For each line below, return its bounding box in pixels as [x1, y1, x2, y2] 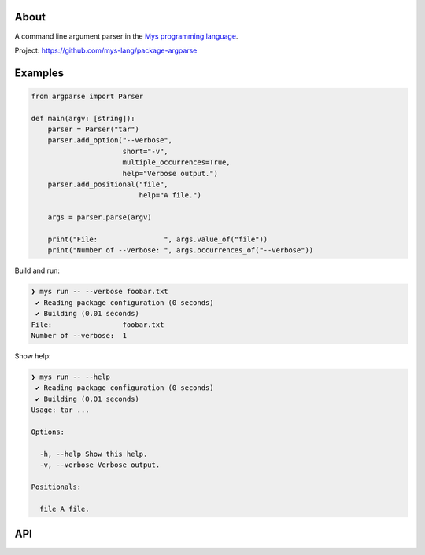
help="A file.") [139, 191, 202, 200]
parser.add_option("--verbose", [47, 136, 173, 145]
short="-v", [122, 146, 168, 156]
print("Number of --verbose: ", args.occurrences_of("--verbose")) [47, 246, 314, 255]
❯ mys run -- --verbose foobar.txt [31, 287, 168, 296]
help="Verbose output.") [122, 169, 218, 178]
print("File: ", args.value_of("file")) [47, 234, 268, 244]
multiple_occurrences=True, [122, 158, 231, 167]
